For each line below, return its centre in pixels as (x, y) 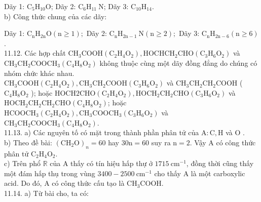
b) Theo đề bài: (28, 142)
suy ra (161, 142)
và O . (235, 132)
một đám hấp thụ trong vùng (50, 173)
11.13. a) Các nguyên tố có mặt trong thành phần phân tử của (102, 132)
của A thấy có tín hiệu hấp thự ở (101, 163)
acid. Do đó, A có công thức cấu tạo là (64, 183)
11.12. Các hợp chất (35, 53)
